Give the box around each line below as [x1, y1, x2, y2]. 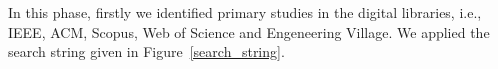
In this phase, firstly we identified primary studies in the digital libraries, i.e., [8, 2, 482, 22]
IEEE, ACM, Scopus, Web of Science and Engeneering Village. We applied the [8, 21, 490, 42]
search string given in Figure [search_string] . [8, 41, 285, 62]
